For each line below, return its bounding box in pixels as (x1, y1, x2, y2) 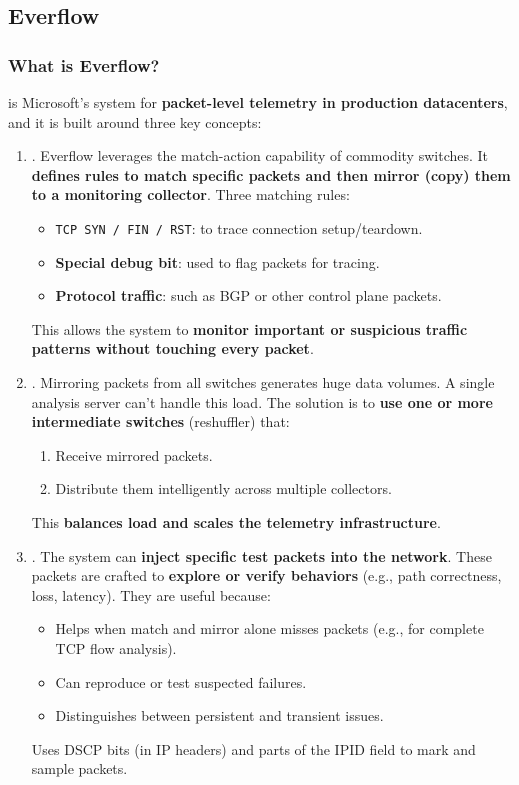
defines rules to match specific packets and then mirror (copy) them (31, 164, 511, 185)
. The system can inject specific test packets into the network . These (31, 545, 492, 566)
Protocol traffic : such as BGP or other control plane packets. (55, 285, 442, 306)
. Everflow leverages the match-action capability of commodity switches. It (31, 145, 489, 166)
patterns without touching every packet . (31, 338, 314, 359)
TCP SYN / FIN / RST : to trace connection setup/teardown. (55, 217, 423, 238)
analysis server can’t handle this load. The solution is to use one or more (31, 391, 493, 412)
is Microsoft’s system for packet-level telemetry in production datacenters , (8, 92, 508, 112)
